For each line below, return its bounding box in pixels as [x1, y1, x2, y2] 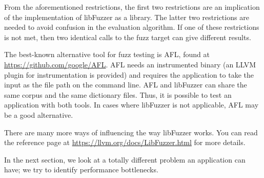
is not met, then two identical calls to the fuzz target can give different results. [4, 31, 251, 42]
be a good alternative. [4, 109, 73, 120]
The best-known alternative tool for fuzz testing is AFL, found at [4, 49, 210, 60]
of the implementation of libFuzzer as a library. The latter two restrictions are [4, 11, 249, 22]
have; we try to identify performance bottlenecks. [4, 164, 158, 175]
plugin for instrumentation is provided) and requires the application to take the [4, 69, 254, 80]
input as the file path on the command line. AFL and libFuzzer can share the [4, 79, 247, 90]
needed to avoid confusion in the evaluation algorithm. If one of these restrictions [4, 22, 259, 32]
